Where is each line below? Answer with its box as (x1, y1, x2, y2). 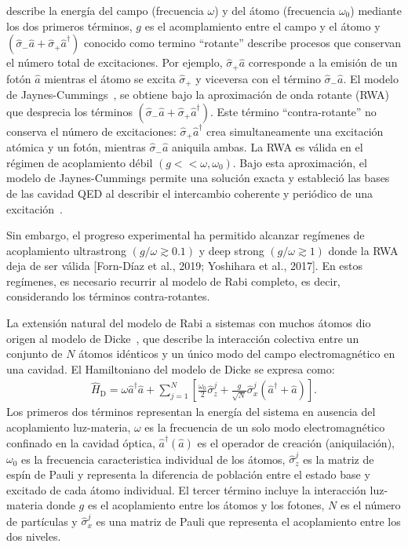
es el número (340, 497, 401, 513)
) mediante (350, 2, 402, 18)
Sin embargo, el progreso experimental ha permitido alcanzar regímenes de (6, 227, 365, 243)
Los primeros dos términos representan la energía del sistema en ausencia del (6, 403, 376, 420)
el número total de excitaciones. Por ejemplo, (6, 54, 223, 71)
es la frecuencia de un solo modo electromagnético (144, 419, 385, 436)
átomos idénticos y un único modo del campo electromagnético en (78, 345, 395, 362)
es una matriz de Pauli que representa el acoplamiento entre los (96, 512, 401, 529)
